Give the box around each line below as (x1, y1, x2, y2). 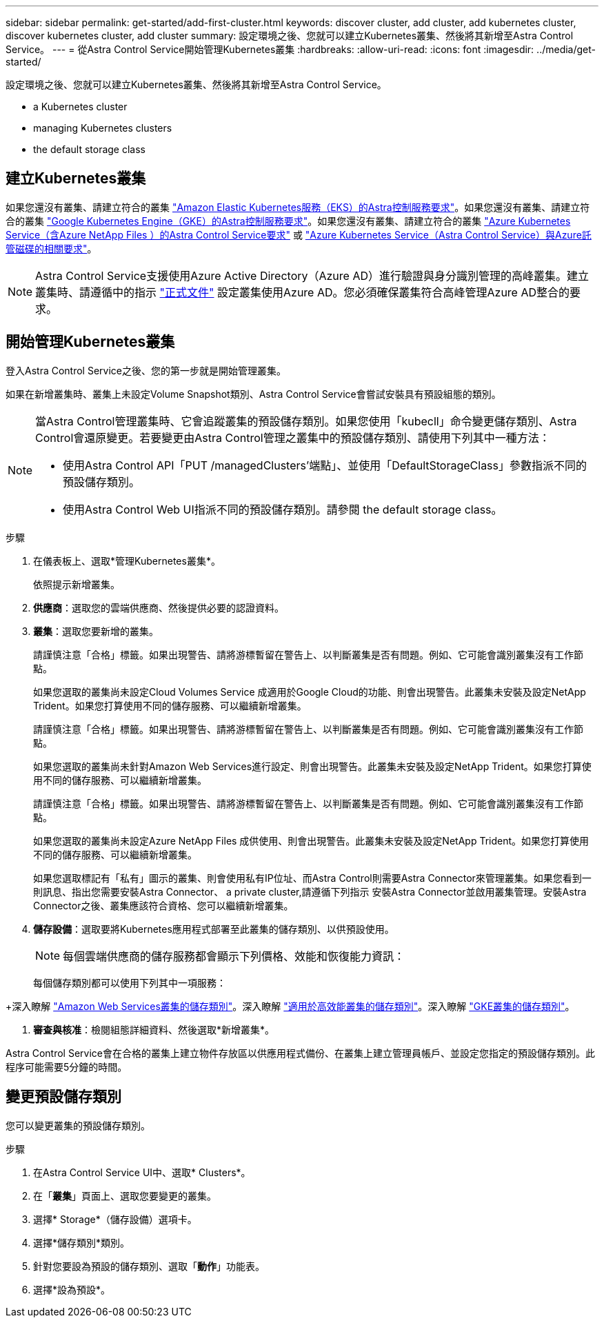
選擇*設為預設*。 (33, 1283, 111, 1295)
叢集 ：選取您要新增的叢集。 (33, 625, 159, 637)
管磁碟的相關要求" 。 (6, 242, 97, 254)
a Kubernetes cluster (33, 101, 128, 112)
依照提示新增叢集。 (33, 578, 120, 590)
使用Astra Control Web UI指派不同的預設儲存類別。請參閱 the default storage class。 (63, 502, 503, 516)
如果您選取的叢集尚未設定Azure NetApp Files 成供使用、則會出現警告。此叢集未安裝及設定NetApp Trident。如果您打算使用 (33, 834, 590, 847)
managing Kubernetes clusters (33, 122, 172, 134)
